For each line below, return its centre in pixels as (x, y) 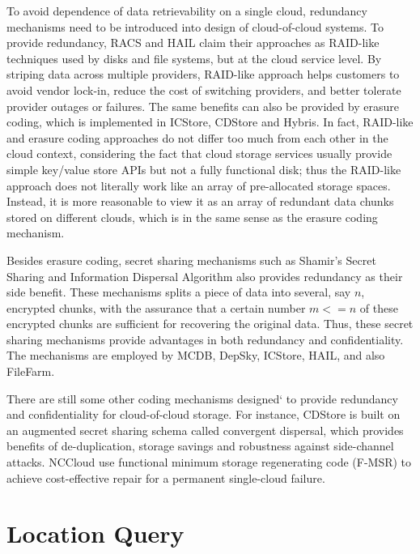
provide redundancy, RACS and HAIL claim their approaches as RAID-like (193, 43)
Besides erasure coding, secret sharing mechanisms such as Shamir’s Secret (191, 260)
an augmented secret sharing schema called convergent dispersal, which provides (205, 430)
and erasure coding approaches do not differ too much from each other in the (197, 137)
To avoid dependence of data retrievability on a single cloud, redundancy (187, 11)
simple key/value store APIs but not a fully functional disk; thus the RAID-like (204, 169)
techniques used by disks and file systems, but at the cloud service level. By (194, 58)
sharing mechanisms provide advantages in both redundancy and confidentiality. (205, 339)
